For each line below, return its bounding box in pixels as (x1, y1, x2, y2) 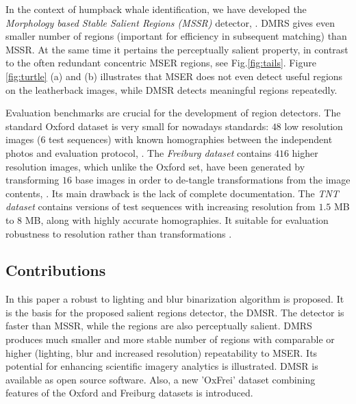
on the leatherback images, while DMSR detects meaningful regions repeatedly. (5, 82, 338, 97)
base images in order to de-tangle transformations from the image (75, 173, 351, 187)
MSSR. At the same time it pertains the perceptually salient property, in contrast (5, 42, 348, 56)
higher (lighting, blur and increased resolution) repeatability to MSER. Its (5, 345, 318, 359)
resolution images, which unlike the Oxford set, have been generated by (5, 159, 305, 173)
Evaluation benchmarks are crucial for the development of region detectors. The (5, 105, 341, 120)
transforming (5, 173, 60, 187)
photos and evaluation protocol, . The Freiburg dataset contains (5, 145, 272, 160)
